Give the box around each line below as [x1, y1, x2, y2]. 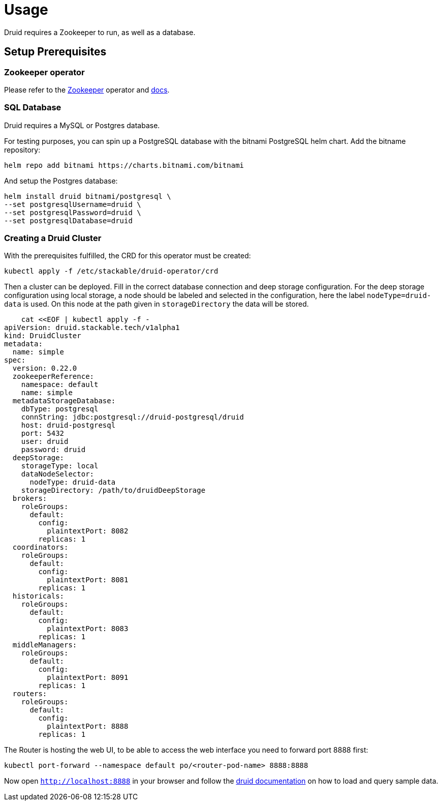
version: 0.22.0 [12, 364, 77, 373]
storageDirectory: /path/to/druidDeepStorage [21, 486, 206, 495]
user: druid [21, 437, 69, 446]
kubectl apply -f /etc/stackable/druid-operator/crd [4, 267, 218, 276]
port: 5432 [21, 429, 65, 438]
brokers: [12, 494, 47, 503]
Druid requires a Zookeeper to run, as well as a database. [4, 27, 196, 37]
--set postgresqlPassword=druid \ [4, 208, 141, 217]
